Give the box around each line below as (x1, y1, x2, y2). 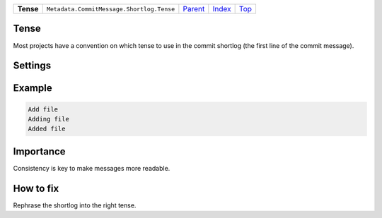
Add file (28, 105, 59, 113)
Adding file (28, 115, 70, 123)
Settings (13, 60, 52, 72)
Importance (13, 145, 66, 157)
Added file (28, 125, 66, 133)
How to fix (13, 182, 59, 194)
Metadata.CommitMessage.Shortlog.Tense (46, 5, 175, 13)
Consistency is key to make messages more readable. (13, 164, 170, 172)
